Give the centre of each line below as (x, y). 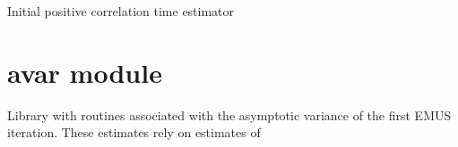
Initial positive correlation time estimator (121, 11)
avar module (85, 72)
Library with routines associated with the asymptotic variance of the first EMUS (229, 114)
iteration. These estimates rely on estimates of (134, 132)
